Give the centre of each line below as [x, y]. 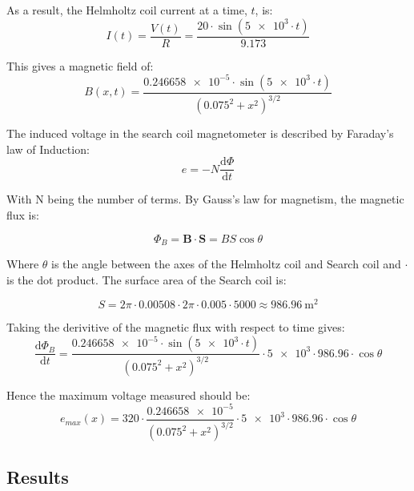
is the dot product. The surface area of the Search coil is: [147, 279]
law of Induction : [48, 149]
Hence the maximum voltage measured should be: [129, 394]
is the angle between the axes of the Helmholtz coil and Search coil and [226, 263]
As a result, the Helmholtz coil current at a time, [127, 10]
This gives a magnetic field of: [80, 65]
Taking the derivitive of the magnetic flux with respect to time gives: [176, 327]
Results [38, 476]
